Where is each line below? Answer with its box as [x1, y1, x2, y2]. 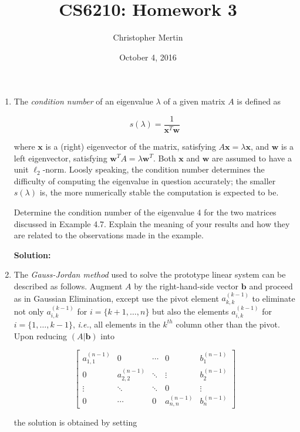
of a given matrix [163, 95, 225, 107]
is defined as [237, 95, 281, 107]
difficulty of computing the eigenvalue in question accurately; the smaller [14, 174, 276, 187]
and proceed [249, 279, 293, 292]
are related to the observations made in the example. [14, 229, 204, 241]
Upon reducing [14, 329, 68, 342]
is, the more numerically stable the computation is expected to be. [39, 186, 279, 198]
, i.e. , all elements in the [72, 318, 160, 330]
